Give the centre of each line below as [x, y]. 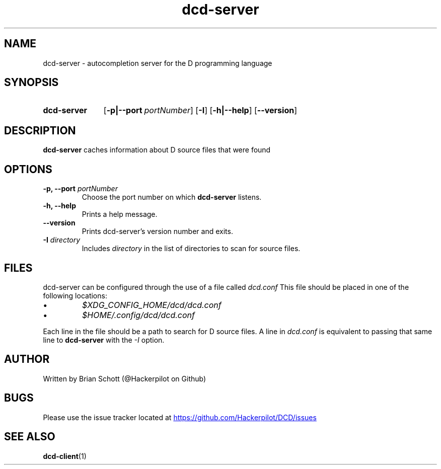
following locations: [75, 295]
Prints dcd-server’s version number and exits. [157, 231]
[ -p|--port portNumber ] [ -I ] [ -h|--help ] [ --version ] [200, 110]
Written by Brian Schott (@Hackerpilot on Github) [125, 378]
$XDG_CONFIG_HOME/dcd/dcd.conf [152, 305]
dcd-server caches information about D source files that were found [157, 150]
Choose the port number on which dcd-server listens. [172, 197]
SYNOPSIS [31, 83]
